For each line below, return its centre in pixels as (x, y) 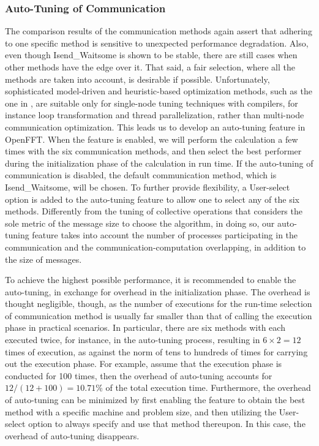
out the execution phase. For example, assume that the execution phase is (144, 364)
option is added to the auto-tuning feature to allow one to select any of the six (152, 199)
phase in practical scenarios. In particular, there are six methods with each (145, 327)
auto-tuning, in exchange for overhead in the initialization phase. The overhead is (158, 291)
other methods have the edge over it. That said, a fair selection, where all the (150, 67)
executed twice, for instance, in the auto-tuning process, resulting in (133, 340)
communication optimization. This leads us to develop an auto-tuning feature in (155, 127)
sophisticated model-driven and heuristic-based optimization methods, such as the (159, 91)
